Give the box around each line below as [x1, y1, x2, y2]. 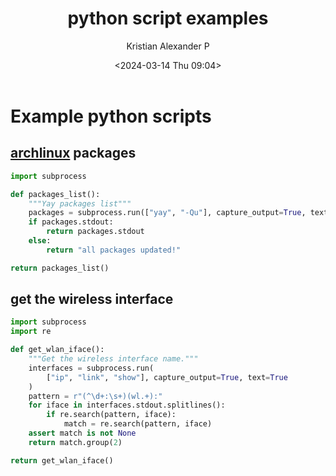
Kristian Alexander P [126, 40, 210, 52]
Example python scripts [10, 105, 212, 127]
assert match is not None [28, 428, 137, 439]
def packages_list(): [10, 189, 101, 199]
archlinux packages [10, 145, 137, 162]
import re [10, 327, 52, 337]
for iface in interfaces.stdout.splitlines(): [28, 400, 226, 411]
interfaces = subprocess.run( [28, 363, 155, 373]
